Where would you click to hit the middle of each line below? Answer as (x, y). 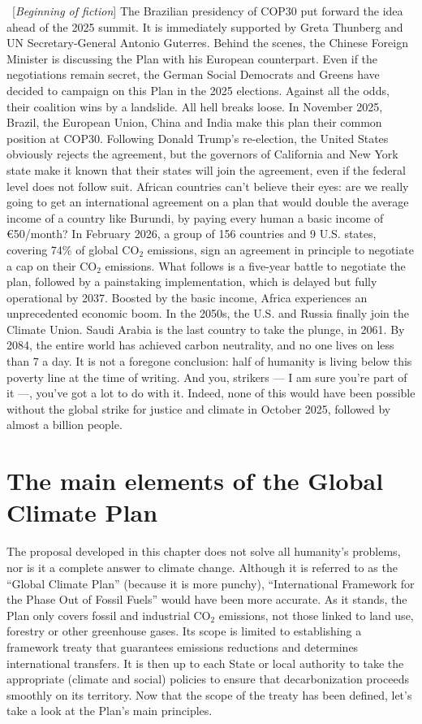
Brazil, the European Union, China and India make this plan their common (194, 122)
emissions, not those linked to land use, (316, 615)
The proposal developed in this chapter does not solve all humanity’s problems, (204, 551)
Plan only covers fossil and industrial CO (109, 615)
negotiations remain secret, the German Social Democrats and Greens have (193, 74)
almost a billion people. (65, 425)
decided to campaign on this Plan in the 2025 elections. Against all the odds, (198, 90)
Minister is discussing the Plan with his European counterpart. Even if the (192, 58)
